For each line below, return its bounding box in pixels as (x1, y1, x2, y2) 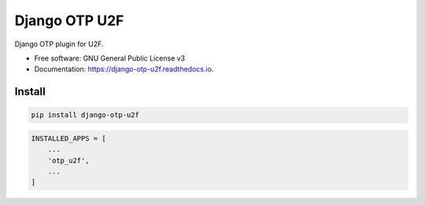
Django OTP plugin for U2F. (14, 39, 104, 49)
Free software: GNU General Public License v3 (34, 53, 186, 63)
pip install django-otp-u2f (31, 111, 139, 119)
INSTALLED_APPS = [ (31, 134, 106, 143)
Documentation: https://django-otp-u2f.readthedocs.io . (34, 64, 214, 74)
